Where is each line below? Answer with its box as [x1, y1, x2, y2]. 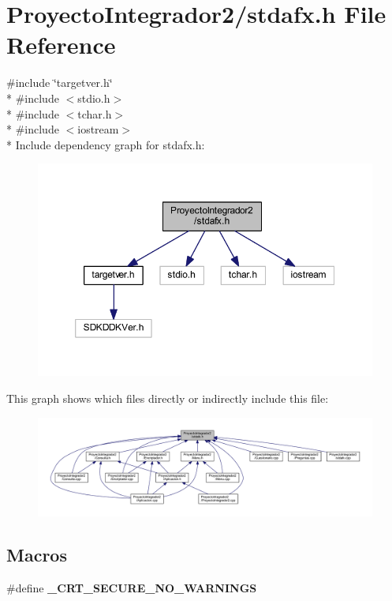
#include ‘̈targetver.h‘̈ [6, 74, 113, 91]
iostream [77, 121, 119, 137]
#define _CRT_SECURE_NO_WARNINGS [6, 580, 257, 596]
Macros [6, 543, 67, 567]
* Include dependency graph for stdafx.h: [6, 136, 205, 152]
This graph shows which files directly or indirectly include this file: [6, 389, 329, 406]
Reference [6, 28, 116, 61]
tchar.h [77, 105, 112, 122]
